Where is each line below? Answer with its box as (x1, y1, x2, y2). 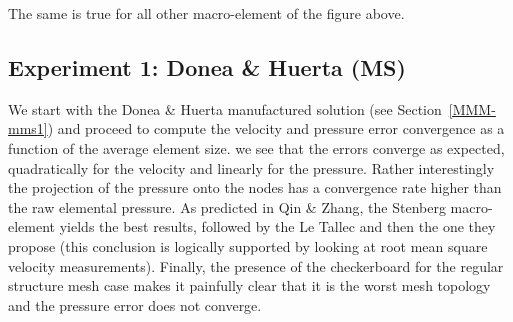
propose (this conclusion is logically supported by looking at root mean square (8, 235, 488, 256)
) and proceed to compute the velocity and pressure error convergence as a (47, 118, 505, 139)
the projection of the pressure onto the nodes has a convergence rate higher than (8, 177, 502, 198)
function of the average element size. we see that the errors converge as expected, (8, 137, 505, 158)
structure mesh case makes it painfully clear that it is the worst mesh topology (8, 275, 491, 296)
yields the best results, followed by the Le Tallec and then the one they (59, 216, 496, 237)
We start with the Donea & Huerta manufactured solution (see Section (8, 98, 442, 119)
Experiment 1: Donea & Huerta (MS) (8, 51, 406, 82)
